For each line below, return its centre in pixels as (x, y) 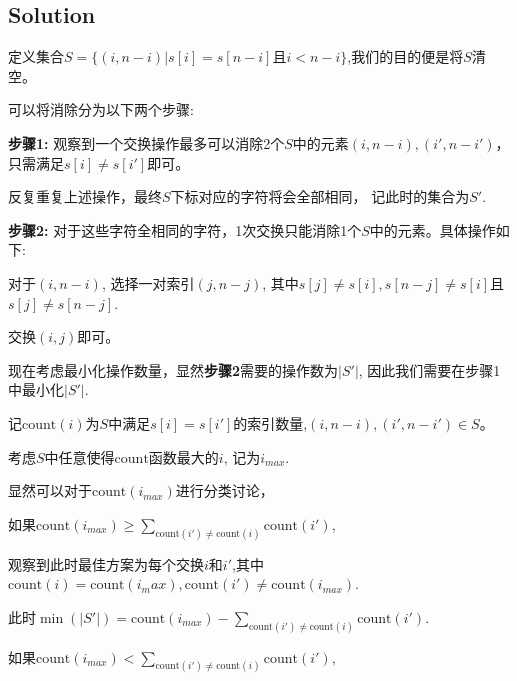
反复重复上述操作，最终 (85, 196)
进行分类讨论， (224, 490)
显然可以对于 (50, 490)
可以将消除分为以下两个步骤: (101, 109)
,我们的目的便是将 (405, 56)
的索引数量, (270, 422)
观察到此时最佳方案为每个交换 (106, 563)
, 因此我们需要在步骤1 (429, 369)
